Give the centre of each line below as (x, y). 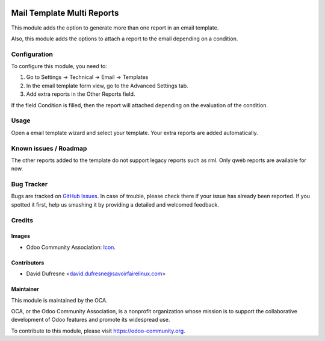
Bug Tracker (29, 184)
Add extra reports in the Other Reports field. (81, 94)
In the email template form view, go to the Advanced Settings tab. (107, 86)
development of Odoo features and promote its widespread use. (91, 320)
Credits (22, 220)
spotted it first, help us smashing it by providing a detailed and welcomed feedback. (115, 204)
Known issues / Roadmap (49, 148)
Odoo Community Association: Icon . (71, 247)
